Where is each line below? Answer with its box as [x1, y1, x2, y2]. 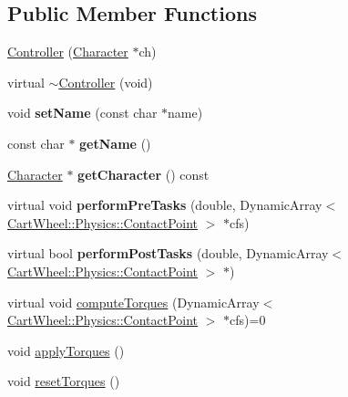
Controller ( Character [7, 42, 128, 61]
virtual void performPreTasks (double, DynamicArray [7, 195, 322, 214]
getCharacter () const [77, 164, 210, 183]
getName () [79, 133, 151, 152]
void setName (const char [7, 103, 158, 122]
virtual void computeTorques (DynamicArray [7, 292, 260, 311]
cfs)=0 [230, 310, 266, 329]
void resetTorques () [7, 371, 120, 391]
